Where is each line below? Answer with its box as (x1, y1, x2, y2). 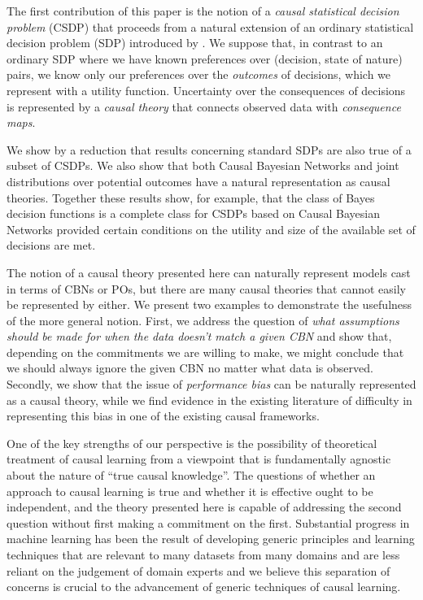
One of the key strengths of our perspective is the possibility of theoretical (7, 434, 377, 451)
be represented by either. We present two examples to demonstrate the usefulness (7, 296, 412, 313)
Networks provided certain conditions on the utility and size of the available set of (7, 220, 416, 237)
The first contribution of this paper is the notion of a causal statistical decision (7, 2, 399, 19)
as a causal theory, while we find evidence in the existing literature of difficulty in (7, 391, 412, 408)
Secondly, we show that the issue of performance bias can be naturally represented (7, 376, 416, 393)
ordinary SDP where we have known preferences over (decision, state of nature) (7, 50, 403, 67)
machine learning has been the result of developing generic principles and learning (7, 530, 415, 547)
